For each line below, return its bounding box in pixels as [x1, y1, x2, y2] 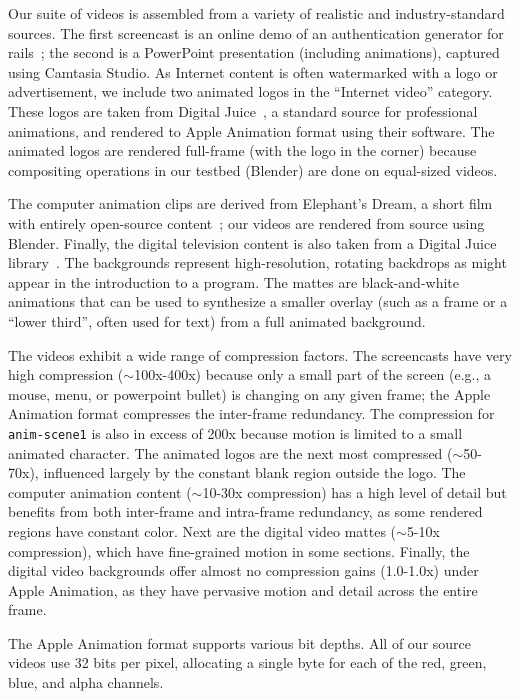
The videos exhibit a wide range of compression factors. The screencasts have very [8, 344, 512, 365]
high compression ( [8, 364, 124, 385]
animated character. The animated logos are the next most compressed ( [8, 442, 453, 463]
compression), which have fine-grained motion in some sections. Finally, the [8, 540, 470, 561]
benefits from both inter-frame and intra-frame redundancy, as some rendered [8, 501, 483, 522]
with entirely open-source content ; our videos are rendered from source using [8, 212, 485, 233]
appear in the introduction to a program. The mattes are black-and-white [8, 271, 460, 292]
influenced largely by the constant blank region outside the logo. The [43, 462, 466, 483]
